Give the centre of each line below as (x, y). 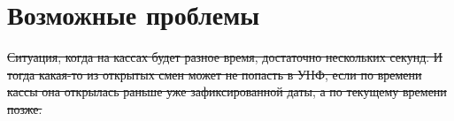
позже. (25, 108)
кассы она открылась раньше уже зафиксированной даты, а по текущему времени (227, 91)
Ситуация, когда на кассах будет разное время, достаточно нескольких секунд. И (225, 57)
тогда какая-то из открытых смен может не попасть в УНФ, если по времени (215, 74)
